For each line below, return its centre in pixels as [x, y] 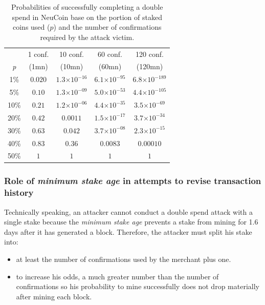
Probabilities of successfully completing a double [87, 7]
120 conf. [150, 54]
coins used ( [31, 27]
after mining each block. [54, 296]
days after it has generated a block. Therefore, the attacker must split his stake [128, 231]
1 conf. [38, 54]
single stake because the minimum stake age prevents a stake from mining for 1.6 [131, 222]
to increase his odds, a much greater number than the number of [117, 276]
